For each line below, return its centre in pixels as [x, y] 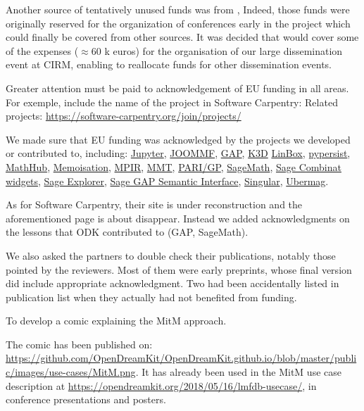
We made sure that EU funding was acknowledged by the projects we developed [178, 139]
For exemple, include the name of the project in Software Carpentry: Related [172, 102]
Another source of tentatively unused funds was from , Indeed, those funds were [178, 9]
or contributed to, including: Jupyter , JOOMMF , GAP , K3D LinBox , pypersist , [178, 153]
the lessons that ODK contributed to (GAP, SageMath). [127, 232]
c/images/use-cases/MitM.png [71, 372]
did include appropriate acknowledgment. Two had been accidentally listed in [172, 283]
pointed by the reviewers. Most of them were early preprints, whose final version [179, 269]
